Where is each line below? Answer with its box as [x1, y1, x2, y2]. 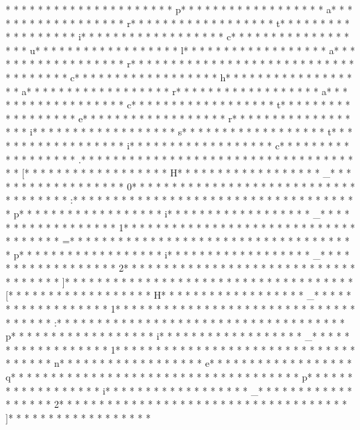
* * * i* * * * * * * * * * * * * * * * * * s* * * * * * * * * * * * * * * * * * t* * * [6, 124, 352, 139]
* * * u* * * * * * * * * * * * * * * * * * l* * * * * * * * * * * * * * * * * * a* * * [6, 42, 355, 57]
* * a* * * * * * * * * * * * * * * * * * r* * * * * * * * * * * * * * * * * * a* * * [6, 83, 348, 98]
